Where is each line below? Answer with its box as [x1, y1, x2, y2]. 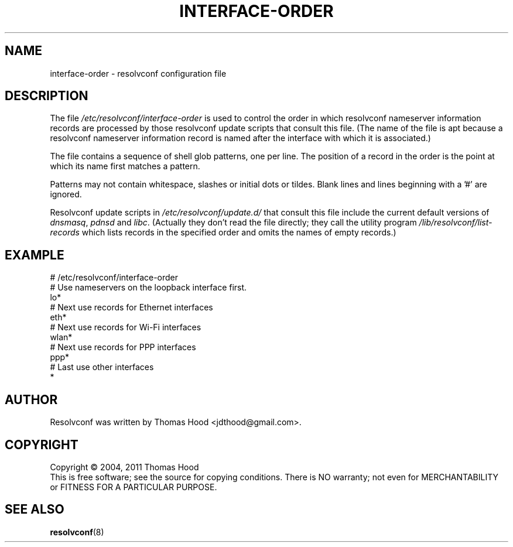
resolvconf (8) [50, 527, 104, 537]
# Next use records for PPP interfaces [50, 342, 196, 353]
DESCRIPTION [5, 88, 88, 104]
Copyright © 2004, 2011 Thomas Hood [50, 461, 199, 472]
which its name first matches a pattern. [50, 161, 200, 172]
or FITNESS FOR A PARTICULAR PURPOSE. [50, 481, 217, 492]
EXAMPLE [5, 247, 64, 262]
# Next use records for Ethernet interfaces [50, 302, 213, 313]
